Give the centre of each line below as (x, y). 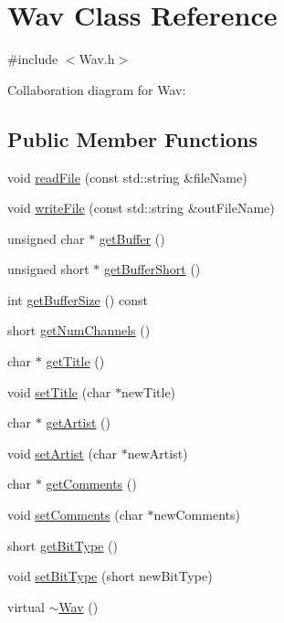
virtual (26, 606)
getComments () (91, 484)
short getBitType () (63, 545)
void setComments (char (75, 515)
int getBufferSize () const (78, 299)
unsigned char (46, 238)
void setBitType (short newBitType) (110, 576)
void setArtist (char (63, 453)
